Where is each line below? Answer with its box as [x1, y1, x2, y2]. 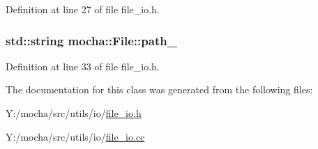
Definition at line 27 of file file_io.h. [6, 2, 160, 16]
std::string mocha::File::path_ [6, 31, 177, 49]
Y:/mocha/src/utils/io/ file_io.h [6, 106, 142, 120]
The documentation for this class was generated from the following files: [6, 82, 313, 97]
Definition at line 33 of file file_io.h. [6, 58, 160, 73]
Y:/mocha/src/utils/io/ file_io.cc [6, 129, 145, 143]
